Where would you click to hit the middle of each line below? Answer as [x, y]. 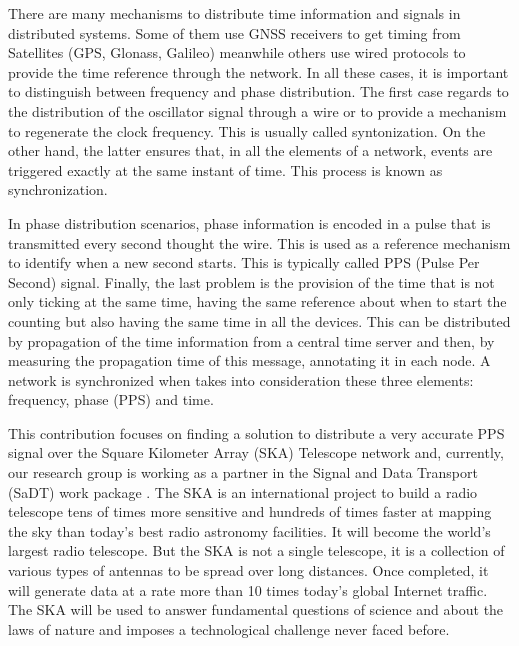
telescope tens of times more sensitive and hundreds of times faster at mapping [250, 511]
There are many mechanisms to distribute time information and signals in [234, 13]
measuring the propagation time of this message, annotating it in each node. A [249, 360]
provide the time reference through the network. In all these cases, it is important [258, 71]
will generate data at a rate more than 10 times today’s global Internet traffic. [248, 589]
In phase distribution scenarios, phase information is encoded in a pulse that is [249, 222]
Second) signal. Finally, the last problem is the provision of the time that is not [251, 281]
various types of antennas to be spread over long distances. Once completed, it [248, 570]
